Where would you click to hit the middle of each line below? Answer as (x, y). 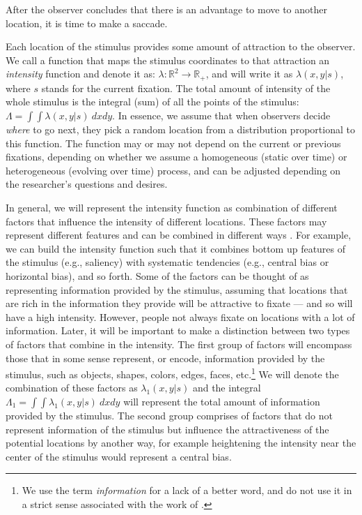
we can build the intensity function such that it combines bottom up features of (176, 248)
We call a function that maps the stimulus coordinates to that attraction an (168, 60)
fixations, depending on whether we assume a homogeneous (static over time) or (176, 157)
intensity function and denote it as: (80, 74)
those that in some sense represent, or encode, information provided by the (165, 358)
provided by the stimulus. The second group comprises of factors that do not (170, 415)
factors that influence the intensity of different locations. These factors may (166, 221)
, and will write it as (249, 74)
